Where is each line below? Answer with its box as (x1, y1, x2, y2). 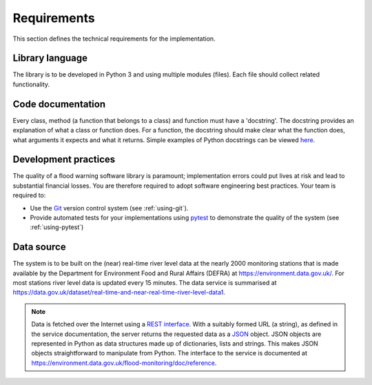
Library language (12, 52, 88, 64)
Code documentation (12, 98, 106, 110)
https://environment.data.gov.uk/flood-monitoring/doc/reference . (31, 359, 217, 367)
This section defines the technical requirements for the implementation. (12, 34, 216, 43)
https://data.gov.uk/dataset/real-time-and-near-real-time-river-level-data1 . (12, 288, 225, 297)
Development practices (12, 154, 116, 166)
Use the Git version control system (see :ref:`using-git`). (30, 204, 189, 212)
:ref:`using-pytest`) (30, 223, 84, 231)
